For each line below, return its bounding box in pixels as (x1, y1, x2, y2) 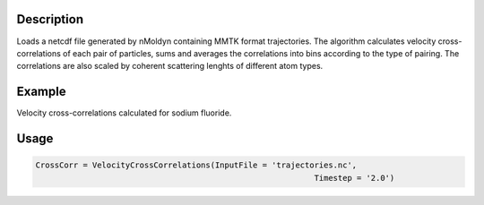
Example (16, 84, 66, 99)
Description (16, 12, 84, 27)
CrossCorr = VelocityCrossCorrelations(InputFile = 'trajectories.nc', (35, 160, 358, 170)
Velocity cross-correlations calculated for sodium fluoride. (16, 107, 232, 118)
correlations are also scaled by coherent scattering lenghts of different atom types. (16, 61, 324, 72)
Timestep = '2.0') (314, 173, 395, 183)
